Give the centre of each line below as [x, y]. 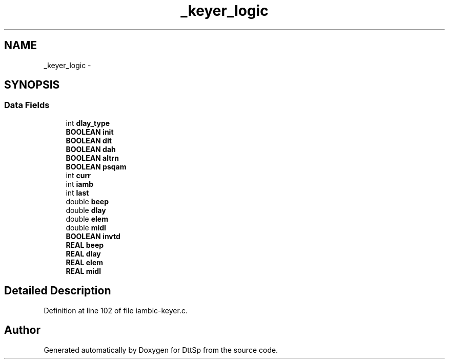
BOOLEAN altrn [92, 158]
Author [22, 330]
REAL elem [85, 262]
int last [77, 193]
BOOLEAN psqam [96, 166]
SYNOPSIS [32, 85]
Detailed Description [58, 291]
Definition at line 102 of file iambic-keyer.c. [116, 310]
